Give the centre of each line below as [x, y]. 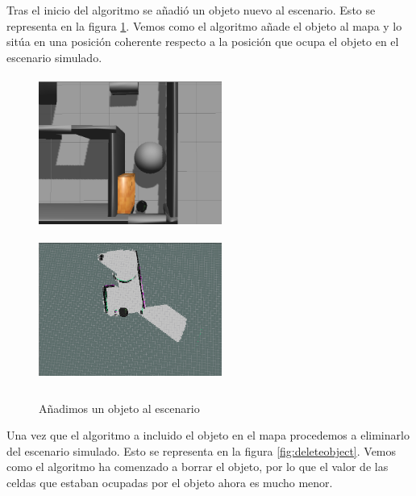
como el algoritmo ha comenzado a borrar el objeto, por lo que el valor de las [198, 467]
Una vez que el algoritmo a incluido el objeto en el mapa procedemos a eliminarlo [208, 435]
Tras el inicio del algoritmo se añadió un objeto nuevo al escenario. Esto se [191, 10]
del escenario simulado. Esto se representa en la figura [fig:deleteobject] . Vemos [202, 450]
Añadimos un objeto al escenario [119, 408]
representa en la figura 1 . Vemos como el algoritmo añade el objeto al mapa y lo [204, 25]
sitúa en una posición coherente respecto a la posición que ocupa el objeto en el [203, 42]
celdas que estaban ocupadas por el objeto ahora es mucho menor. [170, 482]
